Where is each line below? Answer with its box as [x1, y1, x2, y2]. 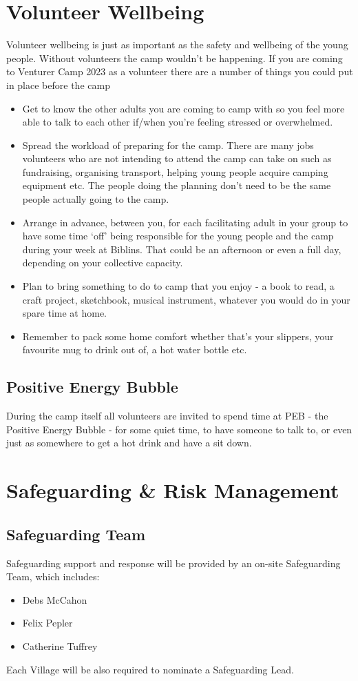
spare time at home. [22, 306, 107, 320]
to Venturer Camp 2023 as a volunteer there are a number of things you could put [6, 64, 353, 79]
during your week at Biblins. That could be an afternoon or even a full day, [22, 241, 341, 256]
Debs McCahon [22, 592, 87, 606]
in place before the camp [6, 77, 110, 92]
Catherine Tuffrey [22, 638, 98, 653]
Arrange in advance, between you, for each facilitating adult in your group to [22, 215, 348, 229]
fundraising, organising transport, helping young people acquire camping [22, 164, 328, 179]
